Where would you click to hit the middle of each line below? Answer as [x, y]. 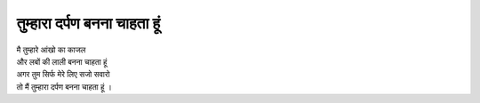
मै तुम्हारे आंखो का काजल [51, 50]
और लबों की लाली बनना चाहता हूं [62, 61]
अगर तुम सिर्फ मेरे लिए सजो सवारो [63, 75]
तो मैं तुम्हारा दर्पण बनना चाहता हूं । [64, 87]
